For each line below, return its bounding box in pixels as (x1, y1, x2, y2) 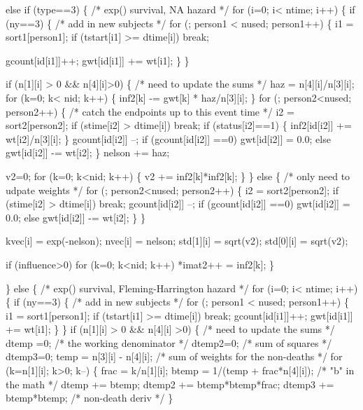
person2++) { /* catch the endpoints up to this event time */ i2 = (6, 104, 294, 118)
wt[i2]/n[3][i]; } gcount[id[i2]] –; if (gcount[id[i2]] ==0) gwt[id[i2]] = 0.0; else (6, 131, 331, 146)
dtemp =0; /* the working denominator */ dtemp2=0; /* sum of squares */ (6, 335, 332, 350)
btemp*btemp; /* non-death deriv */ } (6, 390, 173, 405)
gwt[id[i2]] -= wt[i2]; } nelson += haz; (6, 145, 170, 160)
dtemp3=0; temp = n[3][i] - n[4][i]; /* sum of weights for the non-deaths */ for (6, 349, 343, 364)
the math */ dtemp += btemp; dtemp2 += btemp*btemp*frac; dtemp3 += (6, 376, 334, 391)
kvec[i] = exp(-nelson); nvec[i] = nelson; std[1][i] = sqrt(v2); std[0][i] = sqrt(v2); (6, 233, 348, 248)
